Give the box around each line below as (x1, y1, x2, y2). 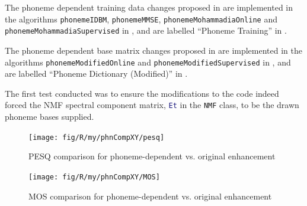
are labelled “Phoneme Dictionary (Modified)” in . (5, 67, 188, 80)
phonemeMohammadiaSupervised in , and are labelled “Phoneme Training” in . (5, 24, 287, 37)
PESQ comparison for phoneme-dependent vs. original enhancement (28, 150, 276, 162)
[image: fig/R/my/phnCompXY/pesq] (28, 133, 165, 142)
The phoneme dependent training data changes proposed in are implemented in (5, 1, 293, 13)
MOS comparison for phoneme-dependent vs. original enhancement (28, 189, 272, 202)
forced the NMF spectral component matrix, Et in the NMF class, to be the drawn (5, 99, 299, 111)
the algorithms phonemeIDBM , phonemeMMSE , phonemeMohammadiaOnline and (5, 12, 277, 25)
